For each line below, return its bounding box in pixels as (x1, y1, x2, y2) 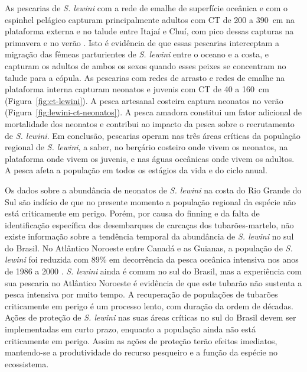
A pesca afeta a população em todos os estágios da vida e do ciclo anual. (5, 164, 267, 176)
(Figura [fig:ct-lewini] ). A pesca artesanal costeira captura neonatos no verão (5, 94, 283, 106)
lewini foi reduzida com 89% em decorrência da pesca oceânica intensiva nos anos (5, 253, 299, 266)
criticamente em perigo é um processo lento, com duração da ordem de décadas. (5, 299, 293, 312)
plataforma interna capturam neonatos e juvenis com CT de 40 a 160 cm (5, 83, 269, 95)
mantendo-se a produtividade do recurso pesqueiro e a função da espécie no (5, 346, 278, 358)
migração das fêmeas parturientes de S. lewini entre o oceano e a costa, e (5, 48, 269, 60)
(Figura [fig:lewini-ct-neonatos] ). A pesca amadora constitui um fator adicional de (5, 106, 302, 118)
